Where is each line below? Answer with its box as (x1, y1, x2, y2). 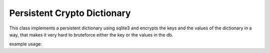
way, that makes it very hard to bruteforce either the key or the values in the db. (9, 31, 173, 37)
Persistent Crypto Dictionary (9, 7, 131, 18)
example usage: (9, 41, 42, 47)
